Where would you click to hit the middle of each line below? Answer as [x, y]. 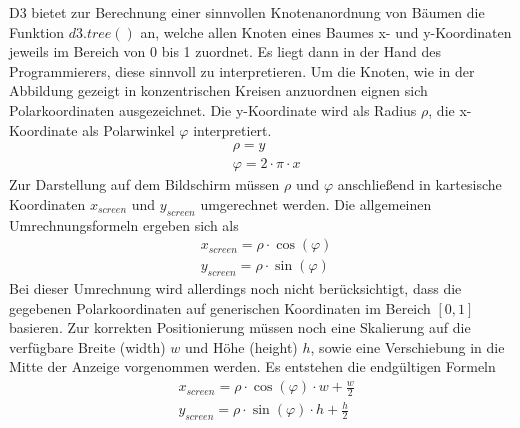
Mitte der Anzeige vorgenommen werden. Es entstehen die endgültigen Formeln [252, 366]
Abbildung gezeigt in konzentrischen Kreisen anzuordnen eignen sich [218, 90]
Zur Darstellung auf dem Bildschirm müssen [144, 184]
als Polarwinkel [128, 129]
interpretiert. [232, 129]
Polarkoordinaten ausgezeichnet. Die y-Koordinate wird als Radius [213, 109]
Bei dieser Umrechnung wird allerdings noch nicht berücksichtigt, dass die [235, 288]
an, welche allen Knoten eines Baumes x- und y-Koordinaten [326, 31]
